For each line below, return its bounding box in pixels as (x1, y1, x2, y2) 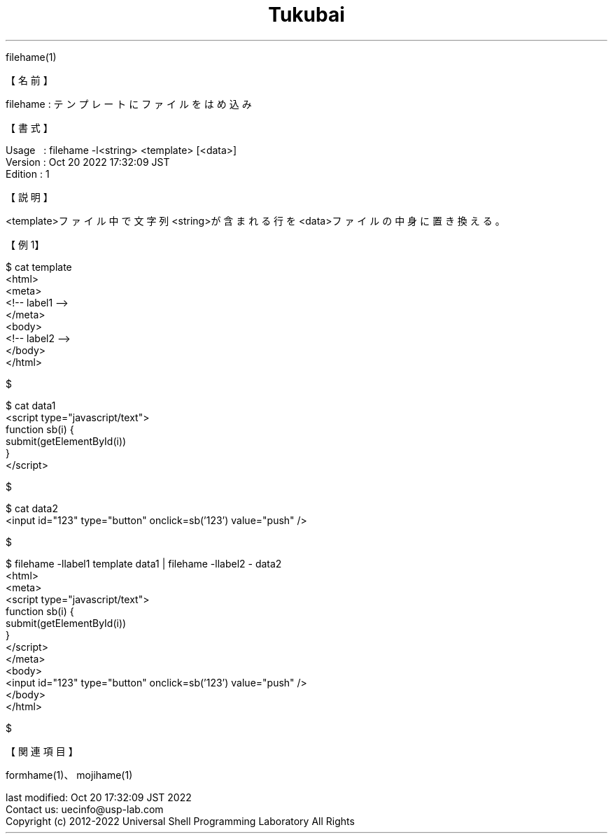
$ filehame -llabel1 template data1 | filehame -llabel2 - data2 (6, 557, 282, 570)
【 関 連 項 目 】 (6, 745, 78, 757)
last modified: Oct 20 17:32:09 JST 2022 (6, 791, 192, 803)
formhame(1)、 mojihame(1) (6, 768, 133, 781)
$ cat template (6, 260, 72, 273)
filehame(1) (6, 50, 57, 63)
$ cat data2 (6, 502, 58, 514)
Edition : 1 (6, 167, 50, 180)
